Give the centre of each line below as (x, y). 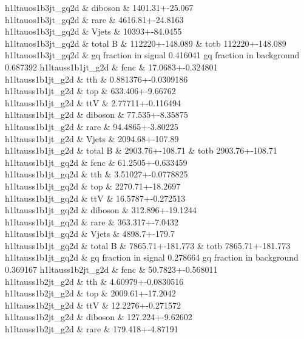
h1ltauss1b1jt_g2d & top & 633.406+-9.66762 (90, 91)
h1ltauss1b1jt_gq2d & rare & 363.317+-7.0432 (92, 221)
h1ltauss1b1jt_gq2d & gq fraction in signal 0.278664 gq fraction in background (152, 257)
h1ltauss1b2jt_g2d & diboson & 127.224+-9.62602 (99, 317)
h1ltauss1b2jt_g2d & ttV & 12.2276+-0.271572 (93, 305)
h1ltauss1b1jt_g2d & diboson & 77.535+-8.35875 (96, 115)
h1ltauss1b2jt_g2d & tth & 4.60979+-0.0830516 (94, 281)
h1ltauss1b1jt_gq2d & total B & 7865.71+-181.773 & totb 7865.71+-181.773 (148, 245)
